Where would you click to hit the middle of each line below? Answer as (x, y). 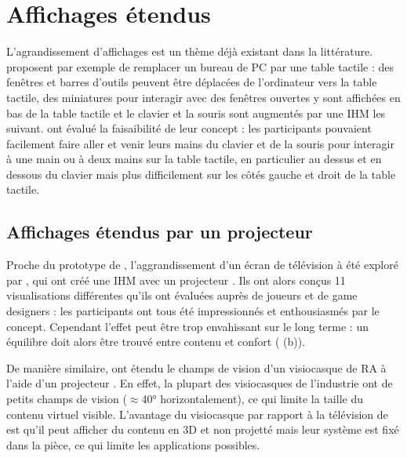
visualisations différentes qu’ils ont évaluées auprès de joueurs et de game (182, 295)
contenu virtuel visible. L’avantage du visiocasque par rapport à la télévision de (197, 414)
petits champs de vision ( (67, 399)
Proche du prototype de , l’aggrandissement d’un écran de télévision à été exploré (202, 265)
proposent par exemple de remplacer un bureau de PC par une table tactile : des (200, 66)
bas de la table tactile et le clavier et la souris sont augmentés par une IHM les (196, 113)
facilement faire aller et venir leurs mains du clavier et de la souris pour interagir (200, 143)
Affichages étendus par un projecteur (160, 232)
